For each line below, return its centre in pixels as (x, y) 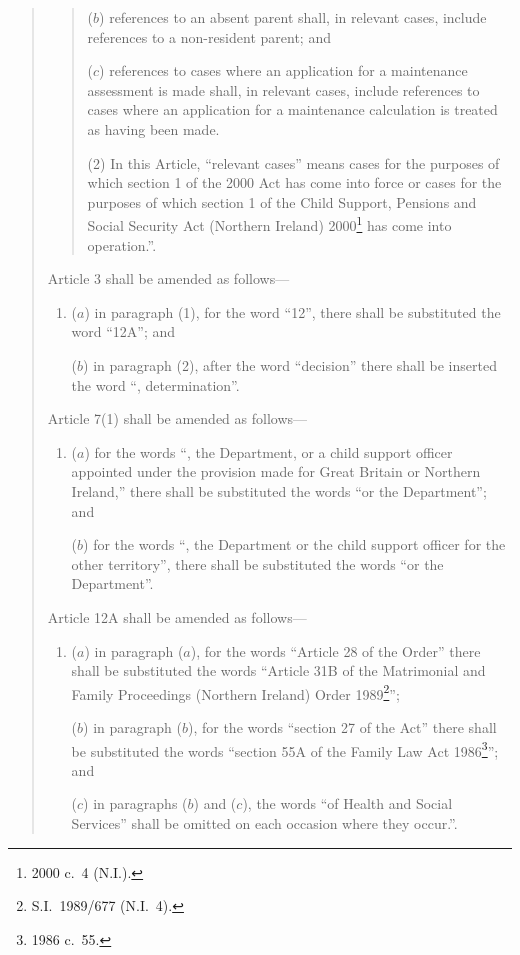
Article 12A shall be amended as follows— (177, 616)
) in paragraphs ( (135, 803)
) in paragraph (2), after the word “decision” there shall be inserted (290, 364)
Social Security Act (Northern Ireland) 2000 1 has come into (269, 223)
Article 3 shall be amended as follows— (168, 278)
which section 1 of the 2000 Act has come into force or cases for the (294, 182)
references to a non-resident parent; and (209, 36)
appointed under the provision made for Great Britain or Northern (276, 471)
